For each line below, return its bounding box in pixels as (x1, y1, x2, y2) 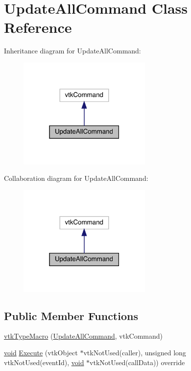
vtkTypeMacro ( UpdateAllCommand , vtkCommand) (4, 331, 163, 341)
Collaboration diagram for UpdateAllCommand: (4, 173, 148, 183)
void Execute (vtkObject (4, 347, 78, 357)
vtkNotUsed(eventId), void (4, 357, 84, 367)
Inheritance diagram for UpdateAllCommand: (4, 46, 141, 56)
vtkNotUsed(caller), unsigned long (83, 347, 186, 357)
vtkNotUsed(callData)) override (90, 357, 185, 367)
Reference (4, 17, 72, 37)
